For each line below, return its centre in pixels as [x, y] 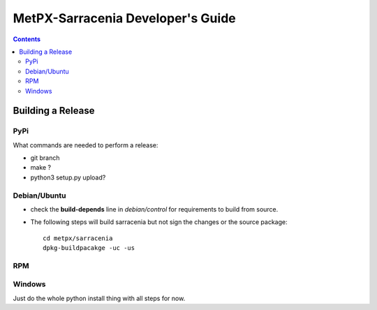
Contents [27, 39]
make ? [41, 168]
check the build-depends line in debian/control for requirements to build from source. [154, 209]
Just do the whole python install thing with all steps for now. [99, 298]
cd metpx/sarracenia [78, 238]
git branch [45, 158]
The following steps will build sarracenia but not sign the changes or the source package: [159, 222]
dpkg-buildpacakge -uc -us [89, 248]
